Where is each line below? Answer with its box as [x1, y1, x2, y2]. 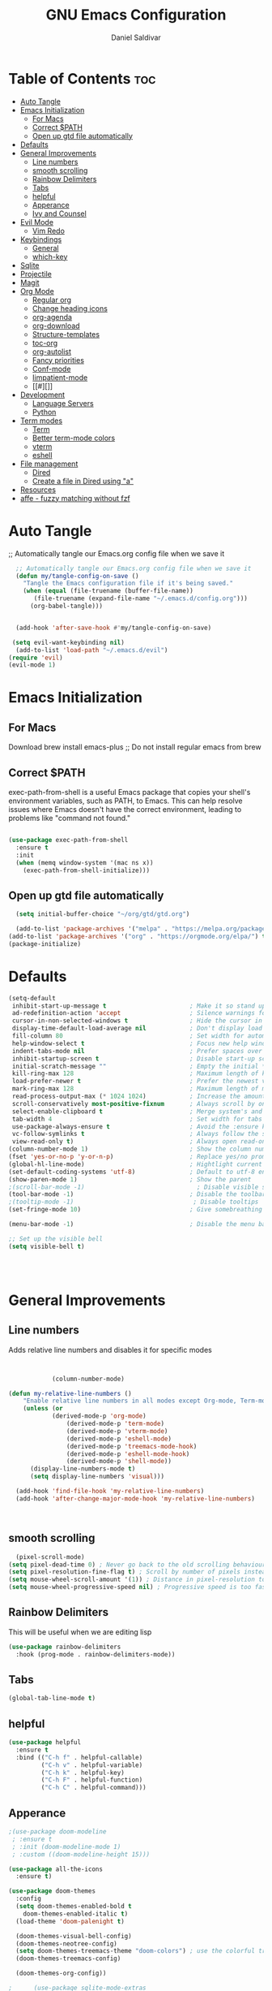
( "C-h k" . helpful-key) [40, 1769, 125, 1777]
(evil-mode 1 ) [8, 661, 57, 669]
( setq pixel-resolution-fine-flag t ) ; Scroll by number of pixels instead [8, 1568, 270, 1576]
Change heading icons [32, 303, 108, 313]
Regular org [32, 295, 71, 304]
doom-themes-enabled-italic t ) [23, 1910, 129, 1918]
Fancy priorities [32, 355, 85, 365]
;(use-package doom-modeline [8, 1828, 107, 1836]
